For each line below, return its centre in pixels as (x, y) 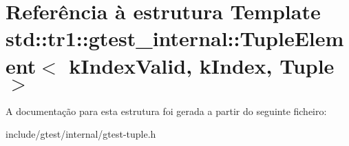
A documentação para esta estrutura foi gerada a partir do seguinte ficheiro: (166, 111)
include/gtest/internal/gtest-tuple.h (81, 134)
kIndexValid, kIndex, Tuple (202, 65)
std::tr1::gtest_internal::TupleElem (175, 38)
